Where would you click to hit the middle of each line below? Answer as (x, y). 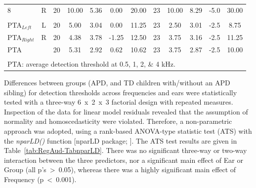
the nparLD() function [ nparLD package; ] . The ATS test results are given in (121, 140)
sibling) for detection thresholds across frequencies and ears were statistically (121, 92)
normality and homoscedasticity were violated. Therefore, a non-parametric (118, 121)
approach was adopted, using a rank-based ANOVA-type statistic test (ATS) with (128, 131)
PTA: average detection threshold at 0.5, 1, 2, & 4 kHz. (91, 63)
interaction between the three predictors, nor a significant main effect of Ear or (124, 160)
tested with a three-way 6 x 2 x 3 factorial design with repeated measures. (119, 102)
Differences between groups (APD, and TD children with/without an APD (117, 82)
